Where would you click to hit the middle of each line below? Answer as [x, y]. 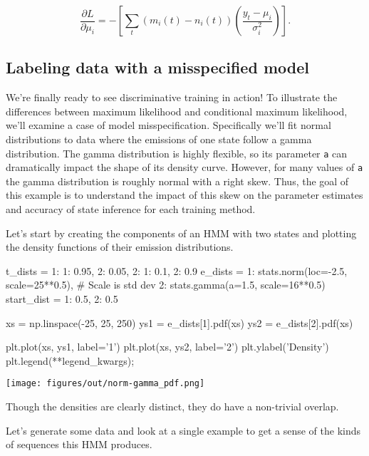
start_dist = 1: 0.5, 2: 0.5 [62, 299]
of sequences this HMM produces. [79, 444]
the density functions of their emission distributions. [120, 247]
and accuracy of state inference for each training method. [131, 209]
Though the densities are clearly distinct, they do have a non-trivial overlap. [172, 406]
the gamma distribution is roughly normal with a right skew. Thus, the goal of [177, 181]
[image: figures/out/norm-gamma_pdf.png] [105, 384]
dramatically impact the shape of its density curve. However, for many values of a [184, 167]
